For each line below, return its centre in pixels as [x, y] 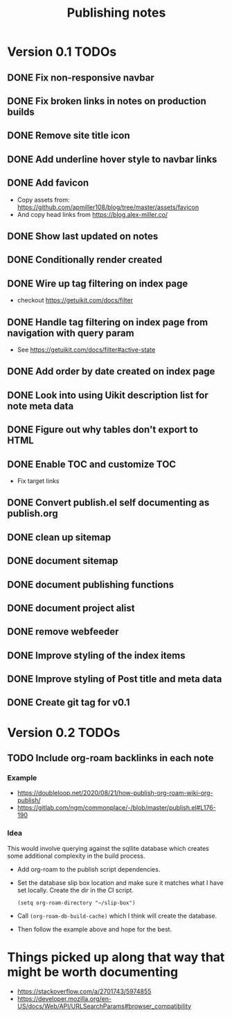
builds [21, 112]
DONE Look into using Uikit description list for [108, 395]
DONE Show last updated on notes [83, 236]
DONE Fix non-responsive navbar [81, 78]
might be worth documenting [93, 972]
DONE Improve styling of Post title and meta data [115, 679]
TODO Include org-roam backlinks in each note [110, 758]
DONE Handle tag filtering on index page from [108, 322]
